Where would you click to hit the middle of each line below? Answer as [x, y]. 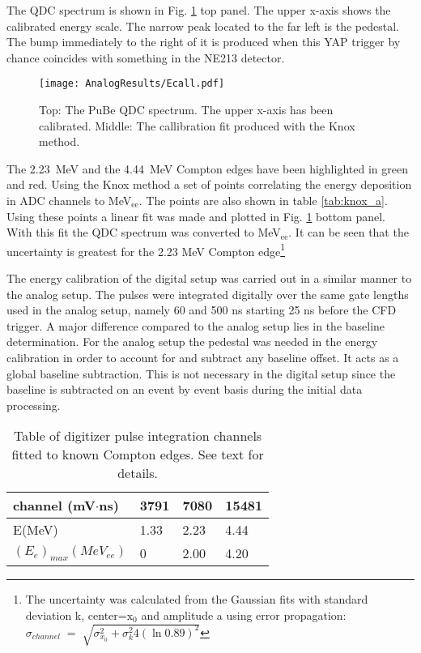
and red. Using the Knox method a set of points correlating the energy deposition [209, 184]
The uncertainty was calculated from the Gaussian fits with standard [197, 599]
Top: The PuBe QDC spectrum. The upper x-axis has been [186, 110]
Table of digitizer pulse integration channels [138, 436]
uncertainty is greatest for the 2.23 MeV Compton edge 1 [146, 250]
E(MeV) [36, 530]
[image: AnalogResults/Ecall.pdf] [132, 84]
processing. [34, 405]
